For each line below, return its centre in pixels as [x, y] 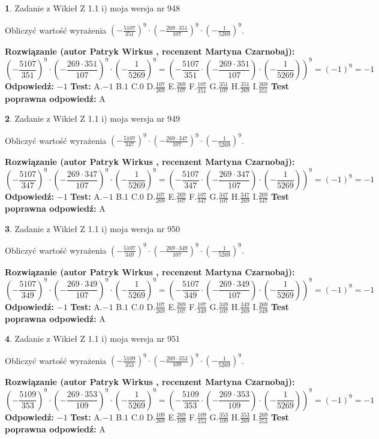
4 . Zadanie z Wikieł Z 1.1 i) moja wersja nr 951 [93, 339]
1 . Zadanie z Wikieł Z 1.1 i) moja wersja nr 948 [93, 8]
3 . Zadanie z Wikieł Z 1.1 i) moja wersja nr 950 [93, 228]
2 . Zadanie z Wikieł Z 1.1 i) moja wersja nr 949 [93, 118]
